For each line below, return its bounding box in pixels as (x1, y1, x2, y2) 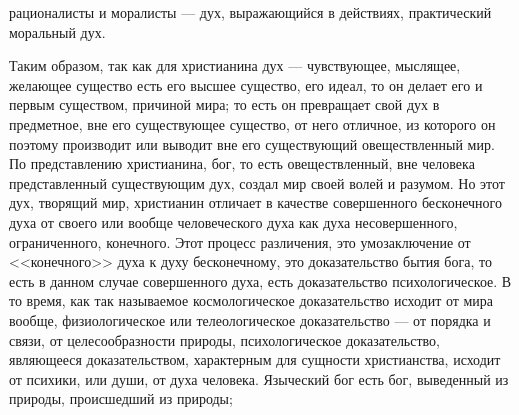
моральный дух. (9, 21, 106, 42)
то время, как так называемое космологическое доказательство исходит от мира (9, 290, 494, 311)
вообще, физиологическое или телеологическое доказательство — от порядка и (9, 309, 491, 330)
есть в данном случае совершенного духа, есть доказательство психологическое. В (9, 270, 512, 291)
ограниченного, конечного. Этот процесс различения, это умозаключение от (9, 231, 471, 252)
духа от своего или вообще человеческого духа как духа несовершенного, (9, 211, 458, 232)
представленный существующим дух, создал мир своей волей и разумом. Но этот (9, 172, 505, 193)
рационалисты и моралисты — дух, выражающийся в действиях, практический (9, 2, 492, 22)
